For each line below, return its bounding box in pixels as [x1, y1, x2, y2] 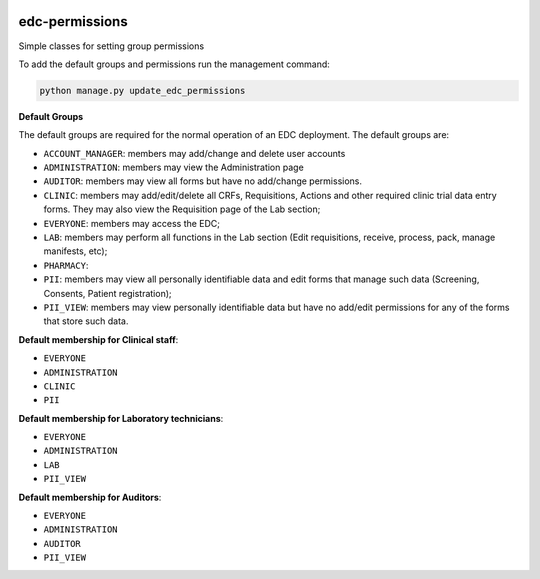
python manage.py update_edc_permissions [39, 85, 246, 96]
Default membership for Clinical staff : [18, 333, 179, 345]
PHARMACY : [43, 259, 89, 271]
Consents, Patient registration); [43, 287, 172, 299]
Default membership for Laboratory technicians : [18, 412, 224, 424]
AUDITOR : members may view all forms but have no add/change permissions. [43, 175, 363, 187]
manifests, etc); [43, 245, 108, 257]
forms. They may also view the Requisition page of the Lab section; [43, 203, 321, 215]
